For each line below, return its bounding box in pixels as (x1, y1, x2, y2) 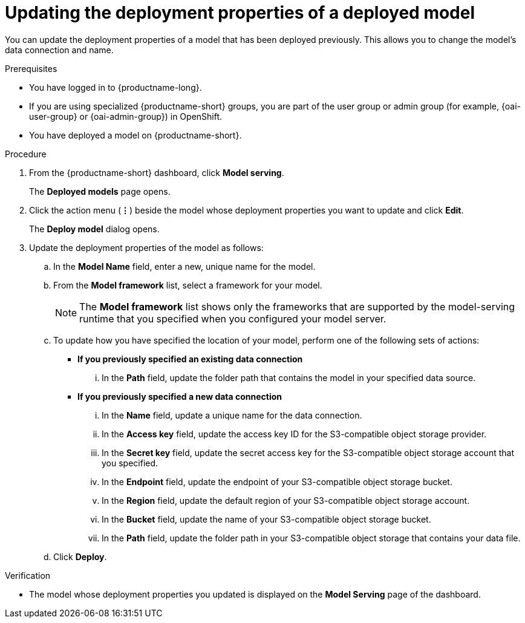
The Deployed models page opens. (29, 186, 171, 197)
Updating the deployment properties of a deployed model (5, 2, 475, 23)
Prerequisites (5, 63, 57, 74)
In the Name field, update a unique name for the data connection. (102, 409, 362, 420)
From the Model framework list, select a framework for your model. (53, 279, 322, 290)
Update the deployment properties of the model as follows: (29, 242, 264, 253)
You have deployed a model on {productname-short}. (29, 129, 242, 140)
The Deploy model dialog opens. (29, 223, 160, 234)
